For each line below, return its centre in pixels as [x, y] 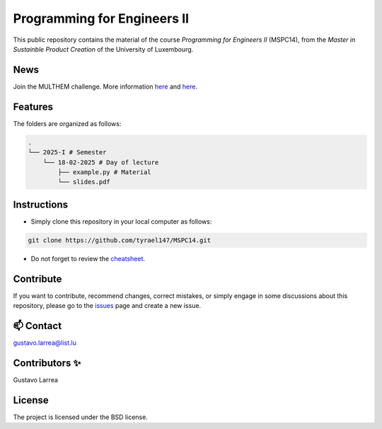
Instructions [41, 204]
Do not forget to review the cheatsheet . [88, 258]
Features [33, 107]
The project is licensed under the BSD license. [80, 417]
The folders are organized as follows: [67, 123]
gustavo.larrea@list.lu [45, 343]
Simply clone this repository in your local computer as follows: [121, 221]
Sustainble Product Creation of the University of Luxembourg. [103, 49]
